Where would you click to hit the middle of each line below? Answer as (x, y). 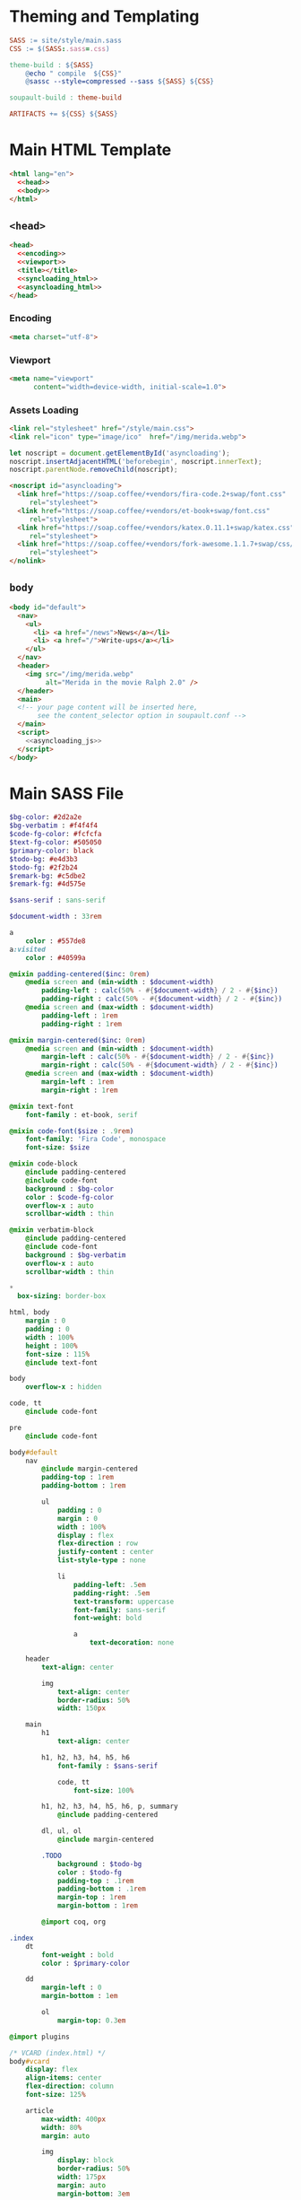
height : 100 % (52, 1346)
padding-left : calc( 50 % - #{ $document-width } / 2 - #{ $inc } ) (160, 991)
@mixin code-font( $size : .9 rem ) (72, 1131)
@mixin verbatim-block (52, 1230)
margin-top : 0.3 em (91, 2021)
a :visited (28, 949)
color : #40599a (56, 957)
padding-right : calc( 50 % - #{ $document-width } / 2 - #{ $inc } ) (162, 999)
